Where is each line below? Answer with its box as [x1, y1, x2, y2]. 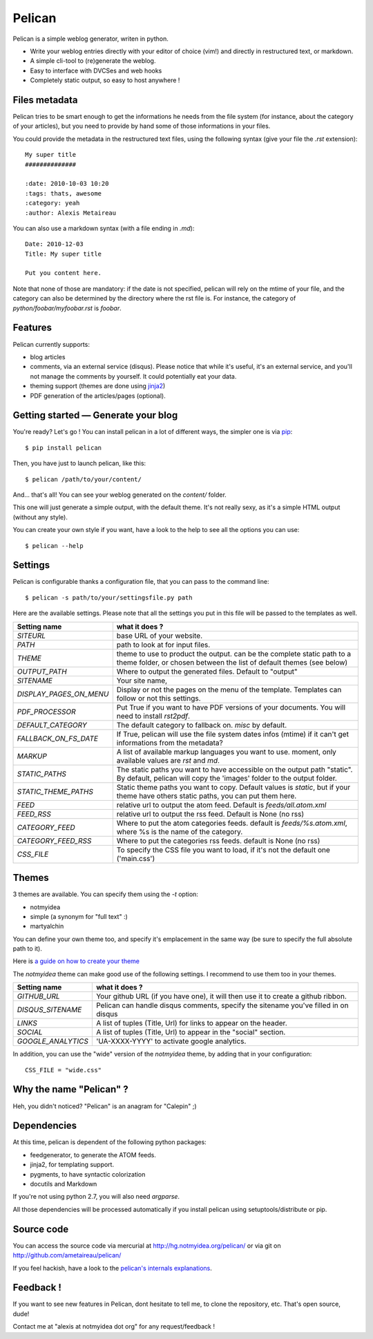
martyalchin [30, 922, 64, 931]
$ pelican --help [25, 542, 84, 549]
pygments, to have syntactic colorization [30, 1170, 146, 1178]
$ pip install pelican [25, 444, 102, 452]
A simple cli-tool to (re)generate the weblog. [30, 57, 156, 65]
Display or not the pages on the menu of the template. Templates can [116, 685, 342, 694]
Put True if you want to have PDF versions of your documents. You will [116, 702, 345, 712]
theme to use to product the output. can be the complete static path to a [116, 649, 352, 658]
